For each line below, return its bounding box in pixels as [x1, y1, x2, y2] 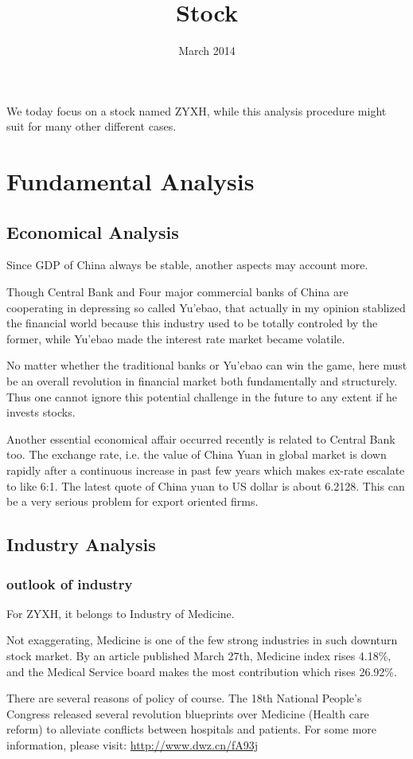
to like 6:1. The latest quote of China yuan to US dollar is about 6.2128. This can [6, 477, 405, 494]
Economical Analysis [6, 219, 179, 244]
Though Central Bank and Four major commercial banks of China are [6, 284, 349, 300]
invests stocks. [6, 404, 76, 421]
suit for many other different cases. [6, 118, 177, 135]
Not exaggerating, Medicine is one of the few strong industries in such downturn [6, 632, 398, 648]
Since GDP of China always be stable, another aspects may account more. [6, 256, 368, 273]
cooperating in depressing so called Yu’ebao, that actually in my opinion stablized [6, 299, 406, 315]
